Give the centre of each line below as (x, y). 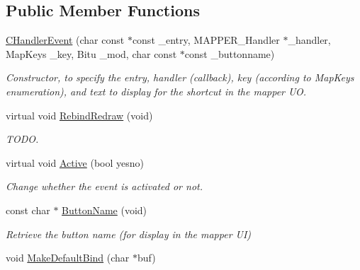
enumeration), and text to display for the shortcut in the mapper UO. (156, 91)
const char (28, 210)
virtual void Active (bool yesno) (75, 162)
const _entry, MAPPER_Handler (206, 40)
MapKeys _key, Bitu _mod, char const (91, 53)
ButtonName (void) (105, 210)
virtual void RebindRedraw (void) (79, 115)
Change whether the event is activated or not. (104, 186)
